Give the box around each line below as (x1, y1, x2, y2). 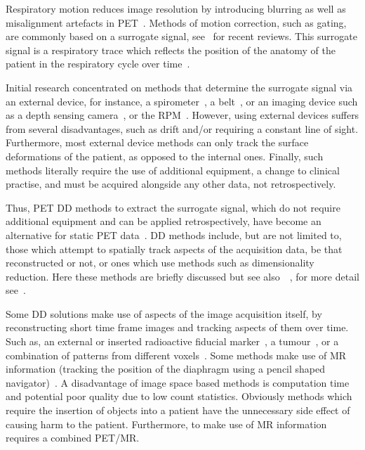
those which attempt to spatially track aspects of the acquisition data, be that (6, 241, 343, 256)
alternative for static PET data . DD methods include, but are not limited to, (6, 227, 342, 242)
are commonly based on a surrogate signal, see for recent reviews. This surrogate (6, 29, 357, 44)
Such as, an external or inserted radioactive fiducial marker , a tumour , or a (6, 334, 339, 349)
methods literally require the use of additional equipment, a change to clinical (6, 162, 340, 177)
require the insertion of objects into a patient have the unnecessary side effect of (6, 403, 350, 418)
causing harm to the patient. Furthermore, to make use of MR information (6, 416, 327, 431)
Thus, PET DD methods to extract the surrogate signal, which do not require (6, 200, 340, 214)
